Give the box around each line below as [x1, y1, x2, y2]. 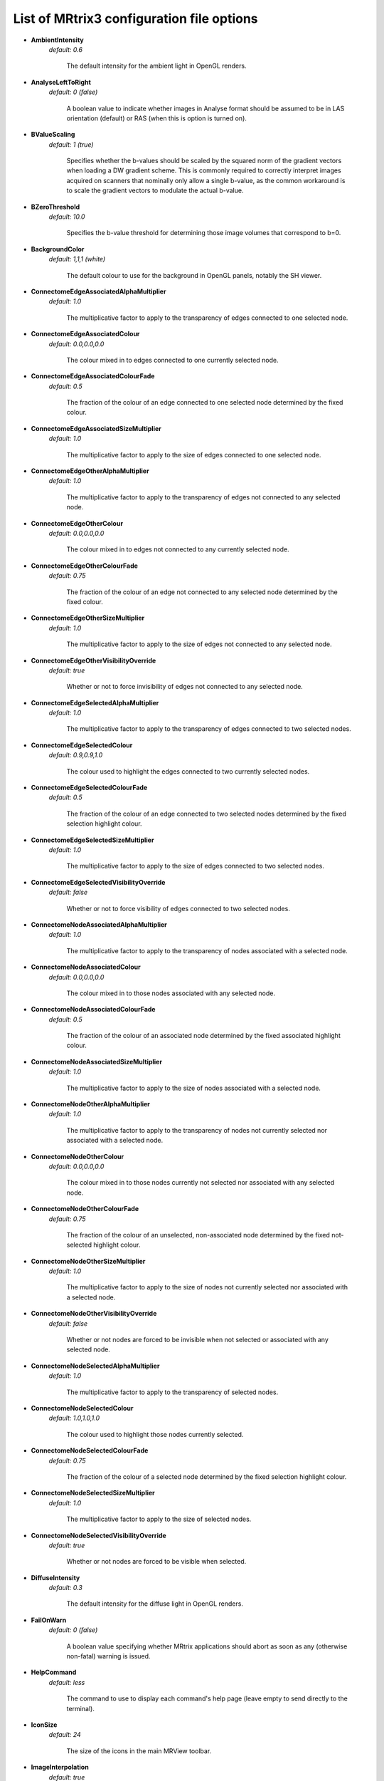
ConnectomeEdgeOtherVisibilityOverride [31, 656, 156, 665]
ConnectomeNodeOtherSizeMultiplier [31, 1257, 146, 1265]
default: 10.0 [48, 212, 85, 221]
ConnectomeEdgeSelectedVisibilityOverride [31, 878, 166, 886]
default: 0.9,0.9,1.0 [48, 751, 103, 759]
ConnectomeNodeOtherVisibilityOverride [31, 1309, 157, 1318]
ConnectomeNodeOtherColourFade [31, 1205, 139, 1213]
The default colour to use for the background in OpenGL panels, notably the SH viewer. [66, 271, 322, 279]
